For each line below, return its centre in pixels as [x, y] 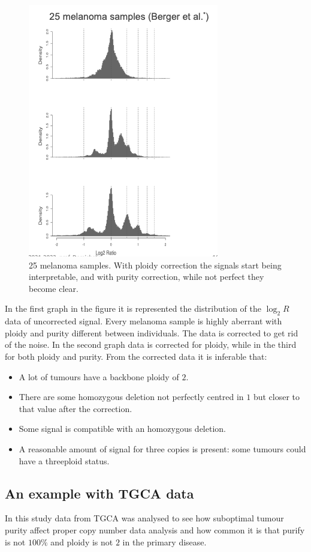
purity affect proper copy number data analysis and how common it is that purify [155, 529]
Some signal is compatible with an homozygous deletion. [122, 429]
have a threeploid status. [64, 460]
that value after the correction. [76, 408]
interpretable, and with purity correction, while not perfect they [147, 277]
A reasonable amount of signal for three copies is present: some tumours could [162, 448]
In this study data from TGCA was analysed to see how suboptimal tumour [144, 518]
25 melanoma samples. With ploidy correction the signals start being [155, 265]
